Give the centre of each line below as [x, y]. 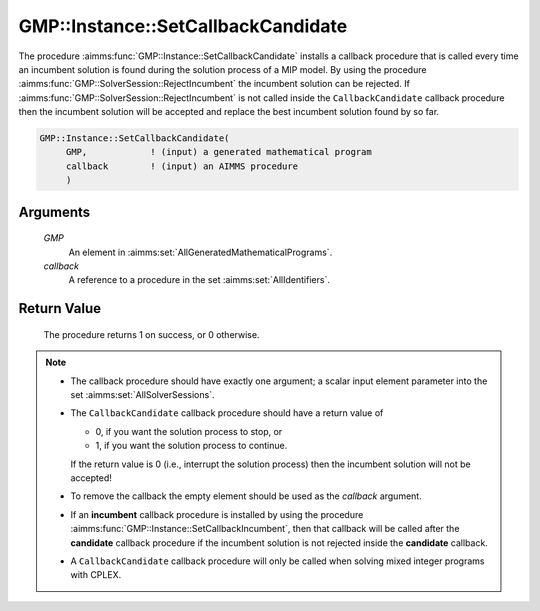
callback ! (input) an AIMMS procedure [182, 166]
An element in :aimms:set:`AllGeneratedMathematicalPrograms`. [200, 252]
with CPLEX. [96, 575]
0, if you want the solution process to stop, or [189, 431]
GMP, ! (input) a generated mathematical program [218, 152]
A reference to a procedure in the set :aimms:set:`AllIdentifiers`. [199, 280]
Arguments [54, 211]
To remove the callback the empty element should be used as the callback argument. [246, 496]
